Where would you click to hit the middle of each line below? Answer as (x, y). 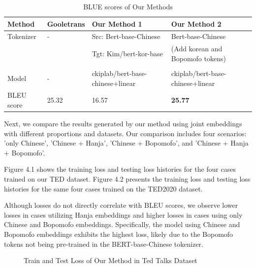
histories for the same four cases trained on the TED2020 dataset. (103, 188)
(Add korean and (197, 49)
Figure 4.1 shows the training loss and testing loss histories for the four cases (120, 169)
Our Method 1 (117, 23)
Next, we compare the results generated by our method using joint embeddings (123, 124)
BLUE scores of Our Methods (128, 6)
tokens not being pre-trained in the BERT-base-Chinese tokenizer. (104, 244)
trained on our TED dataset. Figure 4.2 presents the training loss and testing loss (127, 179)
